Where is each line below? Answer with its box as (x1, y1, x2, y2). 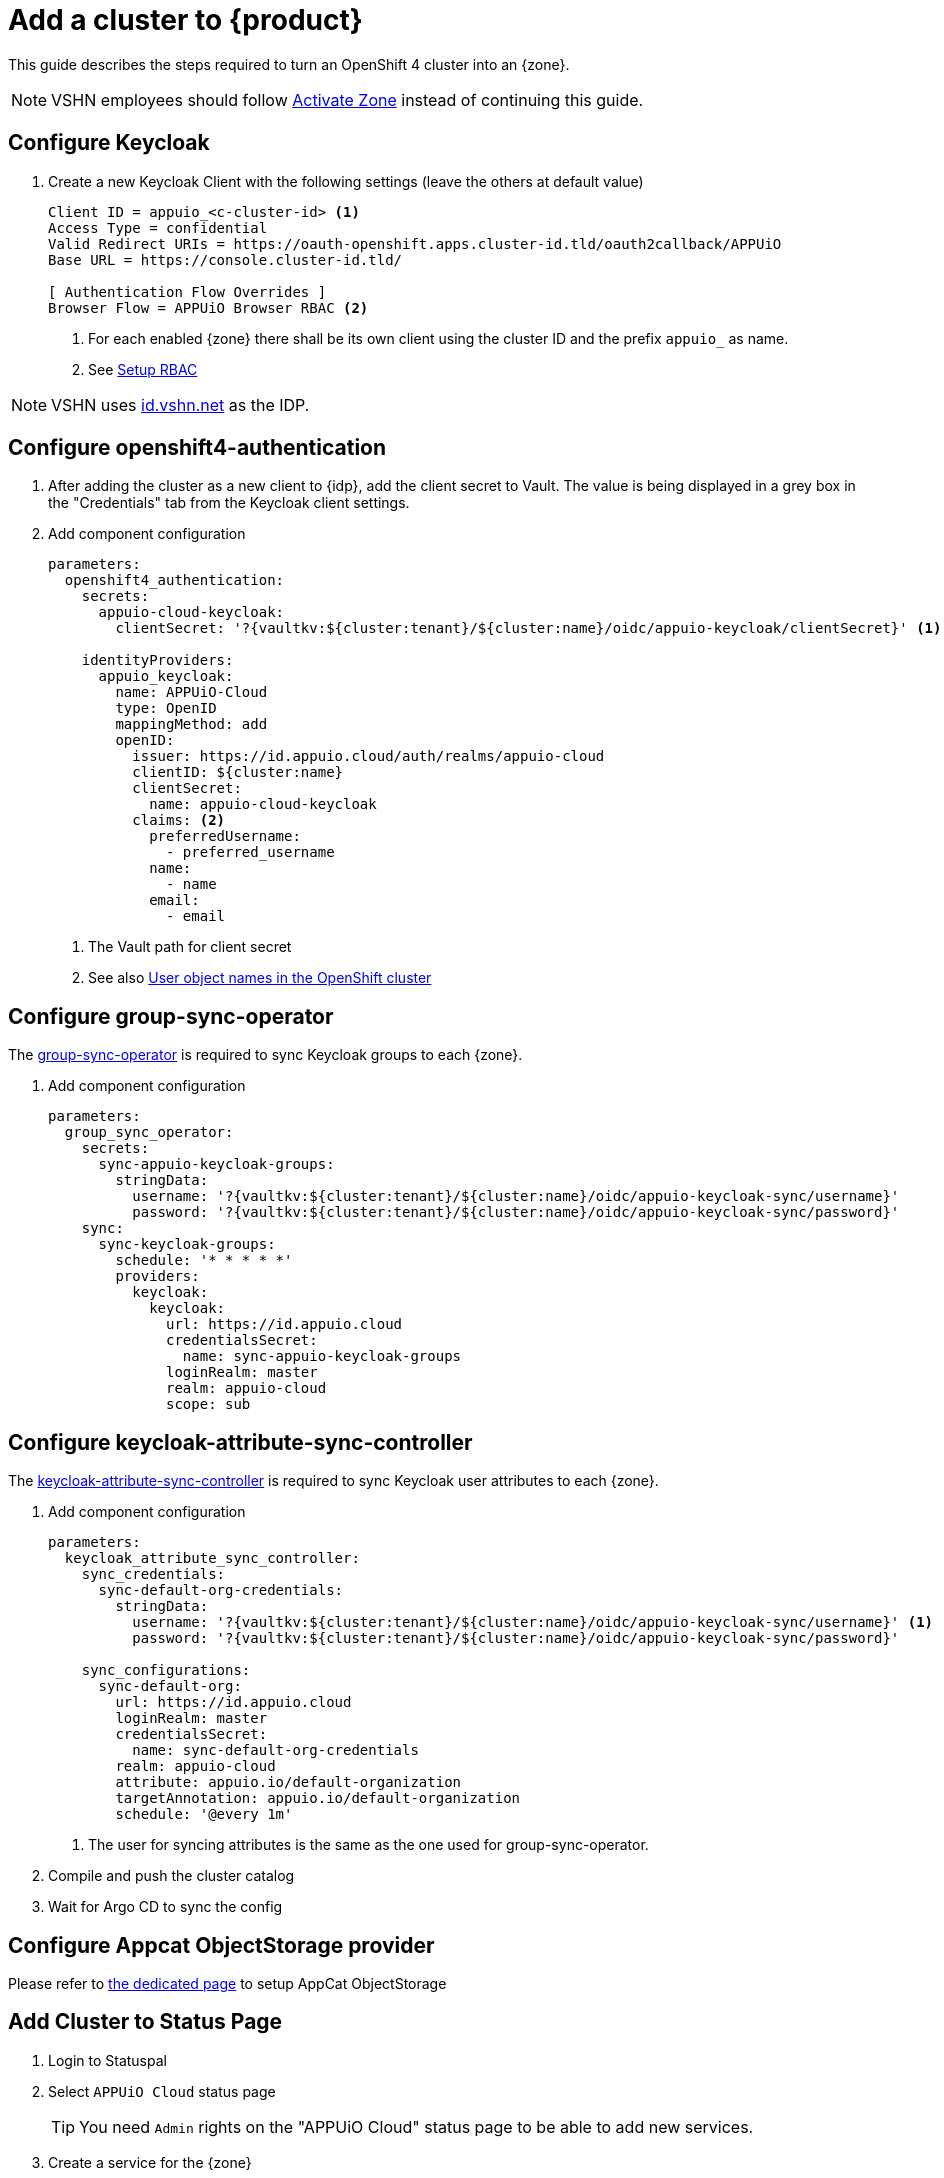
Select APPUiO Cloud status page (48, 2082, 276, 2100)
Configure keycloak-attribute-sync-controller (8, 1429, 473, 1455)
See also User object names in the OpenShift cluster (88, 969, 432, 987)
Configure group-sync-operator (8, 1003, 334, 1029)
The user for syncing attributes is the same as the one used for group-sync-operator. (88, 1836, 649, 1854)
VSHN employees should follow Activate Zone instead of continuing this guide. (51, 89, 644, 110)
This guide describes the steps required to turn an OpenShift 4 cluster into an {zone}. (8, 55, 570, 73)
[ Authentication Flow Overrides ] (48, 283, 327, 300)
